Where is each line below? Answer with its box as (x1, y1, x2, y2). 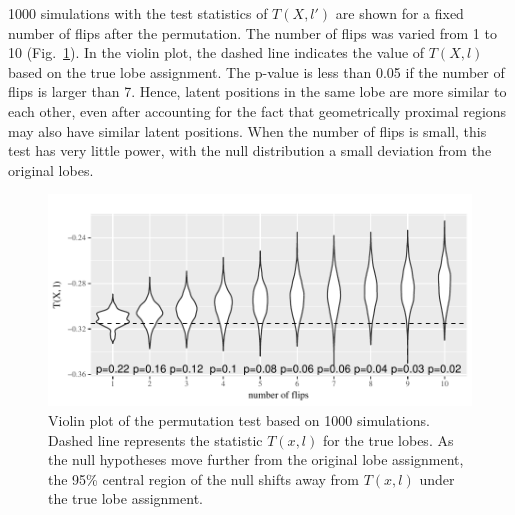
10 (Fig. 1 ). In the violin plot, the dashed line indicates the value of (8, 42, 425, 63)
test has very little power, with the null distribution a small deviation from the (8, 140, 492, 161)
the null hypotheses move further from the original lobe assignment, (48, 449, 464, 470)
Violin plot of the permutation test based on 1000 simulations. (48, 409, 430, 430)
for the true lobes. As (322, 429, 454, 450)
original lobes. (8, 159, 94, 180)
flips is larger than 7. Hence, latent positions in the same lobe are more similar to (8, 81, 507, 102)
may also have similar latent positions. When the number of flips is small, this (8, 120, 487, 141)
